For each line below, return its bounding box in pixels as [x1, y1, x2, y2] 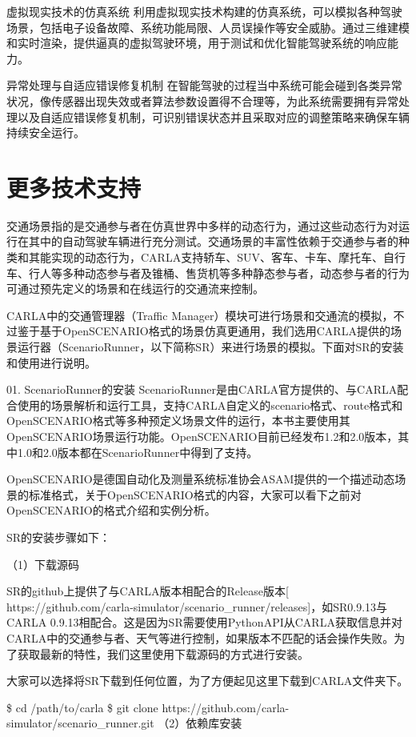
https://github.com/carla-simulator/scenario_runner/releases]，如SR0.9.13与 [6, 598, 388, 615]
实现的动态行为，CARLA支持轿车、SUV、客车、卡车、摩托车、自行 [50, 249, 406, 266]
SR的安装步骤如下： [6, 528, 111, 545]
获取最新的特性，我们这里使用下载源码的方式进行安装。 [17, 645, 309, 662]
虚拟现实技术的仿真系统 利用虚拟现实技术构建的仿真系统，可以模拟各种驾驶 [6, 3, 402, 19]
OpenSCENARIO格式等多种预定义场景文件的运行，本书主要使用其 [6, 412, 350, 429]
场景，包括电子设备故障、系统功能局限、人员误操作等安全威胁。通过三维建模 [6, 18, 410, 35]
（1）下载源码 [6, 555, 79, 572]
